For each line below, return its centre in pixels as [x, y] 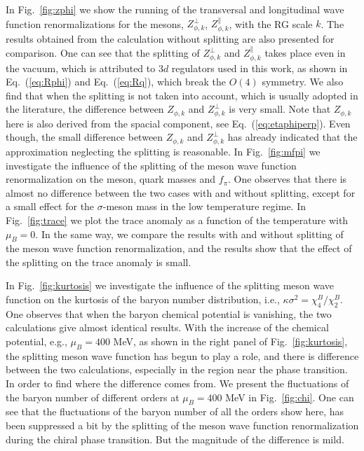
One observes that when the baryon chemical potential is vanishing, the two [169, 313]
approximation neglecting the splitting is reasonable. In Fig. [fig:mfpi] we [163, 151]
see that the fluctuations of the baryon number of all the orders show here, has [175, 411]
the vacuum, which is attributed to [81, 68]
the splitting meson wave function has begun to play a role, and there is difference [182, 355]
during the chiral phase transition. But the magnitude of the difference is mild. [175, 439]
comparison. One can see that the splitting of [103, 53]
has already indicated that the [292, 137]
